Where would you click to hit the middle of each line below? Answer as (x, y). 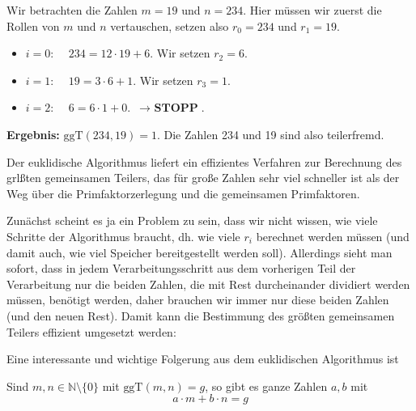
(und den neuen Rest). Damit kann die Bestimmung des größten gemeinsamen (201, 315)
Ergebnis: (33, 134)
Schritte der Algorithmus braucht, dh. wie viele (123, 236)
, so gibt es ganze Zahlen (266, 386)
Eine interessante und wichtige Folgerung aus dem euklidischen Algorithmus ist (203, 359)
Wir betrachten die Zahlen (72, 10)
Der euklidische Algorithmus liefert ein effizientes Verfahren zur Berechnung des (204, 161)
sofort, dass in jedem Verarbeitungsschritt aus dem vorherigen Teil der (181, 268)
